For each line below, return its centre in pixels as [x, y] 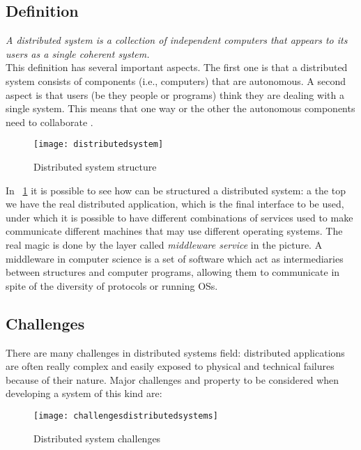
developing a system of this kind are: [84, 393]
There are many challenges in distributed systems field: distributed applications [175, 352]
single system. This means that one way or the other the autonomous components [180, 108]
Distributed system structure [95, 167]
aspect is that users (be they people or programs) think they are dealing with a [175, 94]
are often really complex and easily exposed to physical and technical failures [170, 366]
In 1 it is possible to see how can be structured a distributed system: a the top [176, 190]
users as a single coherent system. [78, 53]
